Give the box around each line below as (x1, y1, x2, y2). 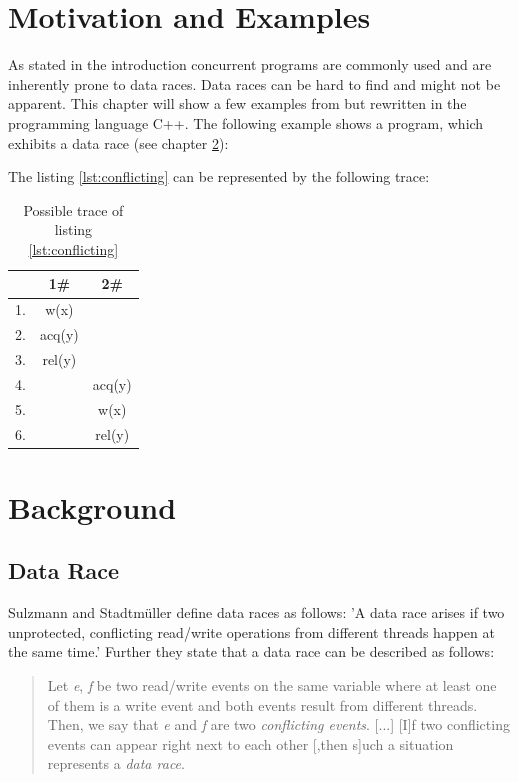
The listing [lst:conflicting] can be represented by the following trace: (8, 166, 430, 187)
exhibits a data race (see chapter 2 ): (8, 132, 229, 153)
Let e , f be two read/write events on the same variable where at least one (47, 674, 497, 695)
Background (8, 486, 177, 527)
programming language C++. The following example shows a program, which (8, 112, 484, 133)
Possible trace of (23, 199, 124, 220)
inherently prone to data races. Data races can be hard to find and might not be (8, 73, 501, 94)
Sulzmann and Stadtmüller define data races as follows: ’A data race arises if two (8, 602, 505, 623)
